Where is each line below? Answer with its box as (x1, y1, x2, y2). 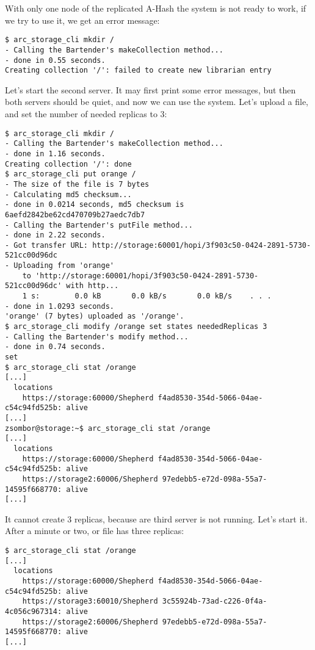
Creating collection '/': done (5, 159, 132, 168)
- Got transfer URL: (5, 240, 89, 250)
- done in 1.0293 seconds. (5, 302, 114, 311)
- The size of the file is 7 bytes (5, 179, 150, 189)
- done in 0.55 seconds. (5, 56, 106, 65)
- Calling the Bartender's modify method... (5, 332, 189, 341)
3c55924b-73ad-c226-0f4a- (162, 597, 267, 606)
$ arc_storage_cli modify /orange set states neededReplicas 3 (5, 322, 267, 331)
